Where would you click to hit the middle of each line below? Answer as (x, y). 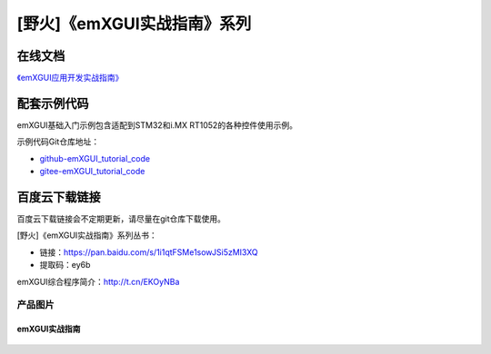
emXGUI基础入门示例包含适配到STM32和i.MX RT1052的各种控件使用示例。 (157, 125)
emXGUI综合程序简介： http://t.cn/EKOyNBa (98, 281)
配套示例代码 (53, 103)
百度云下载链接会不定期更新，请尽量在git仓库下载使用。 (121, 219)
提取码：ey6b (65, 265)
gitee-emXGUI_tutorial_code (92, 172)
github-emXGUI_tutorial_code (95, 158)
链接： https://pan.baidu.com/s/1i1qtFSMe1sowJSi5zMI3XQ (149, 252)
